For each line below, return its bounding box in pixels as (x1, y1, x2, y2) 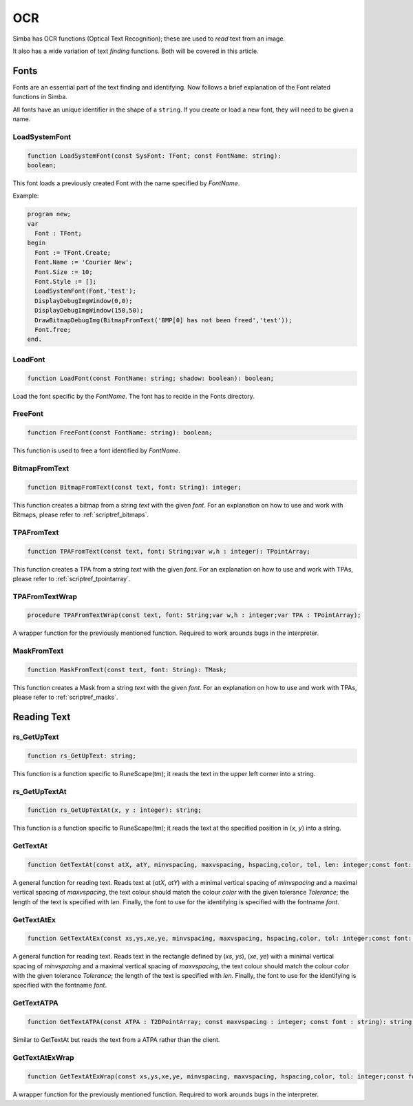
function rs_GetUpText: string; (27, 751, 137, 760)
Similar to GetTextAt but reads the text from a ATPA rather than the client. (12, 1035, 220, 1043)
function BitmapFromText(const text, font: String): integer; (27, 483, 242, 491)
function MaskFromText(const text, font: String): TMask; (27, 665, 227, 674)
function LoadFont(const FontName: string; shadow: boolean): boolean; (27, 374, 275, 382)
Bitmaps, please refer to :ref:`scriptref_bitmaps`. (12, 510, 149, 519)
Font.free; (34, 326, 72, 333)
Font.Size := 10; (34, 268, 93, 275)
